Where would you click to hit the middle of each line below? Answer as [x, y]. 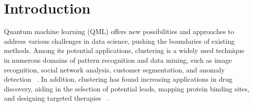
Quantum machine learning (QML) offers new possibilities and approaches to [119, 31]
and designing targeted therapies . [56, 98]
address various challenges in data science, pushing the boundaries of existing [119, 41]
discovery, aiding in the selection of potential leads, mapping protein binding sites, [127, 88]
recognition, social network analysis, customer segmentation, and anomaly [114, 69]
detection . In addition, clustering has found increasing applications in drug [118, 79]
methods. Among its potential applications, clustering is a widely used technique [124, 50]
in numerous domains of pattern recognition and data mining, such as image [118, 60]
